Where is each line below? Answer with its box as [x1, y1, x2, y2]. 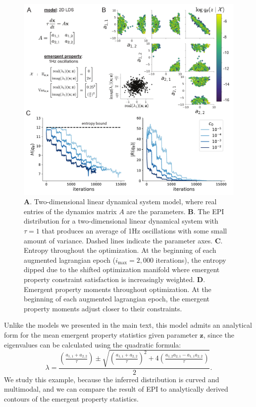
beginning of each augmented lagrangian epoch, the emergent [24, 293, 209, 304]
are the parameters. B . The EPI [126, 206, 224, 216]
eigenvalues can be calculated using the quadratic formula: [4, 339, 181, 349]
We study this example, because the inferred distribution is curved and [4, 374, 219, 384]
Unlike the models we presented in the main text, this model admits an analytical [4, 320, 252, 330]
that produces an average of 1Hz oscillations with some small [42, 226, 227, 236]
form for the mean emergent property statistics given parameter [4, 329, 198, 340]
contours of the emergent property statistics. [4, 393, 139, 404]
